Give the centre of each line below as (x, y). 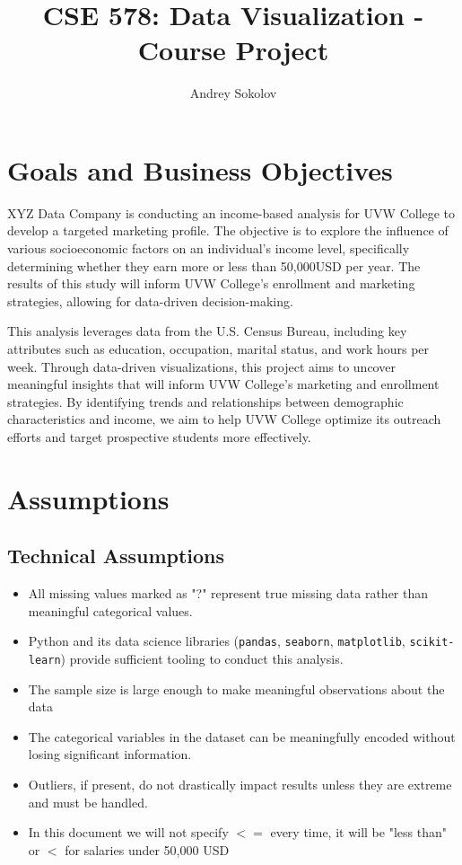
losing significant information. (110, 754)
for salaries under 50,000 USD (147, 849)
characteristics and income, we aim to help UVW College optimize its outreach (224, 419)
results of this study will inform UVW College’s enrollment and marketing (211, 283)
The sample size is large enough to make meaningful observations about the (236, 688)
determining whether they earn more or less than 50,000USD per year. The (214, 265)
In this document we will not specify (128, 832)
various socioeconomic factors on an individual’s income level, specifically (209, 248)
